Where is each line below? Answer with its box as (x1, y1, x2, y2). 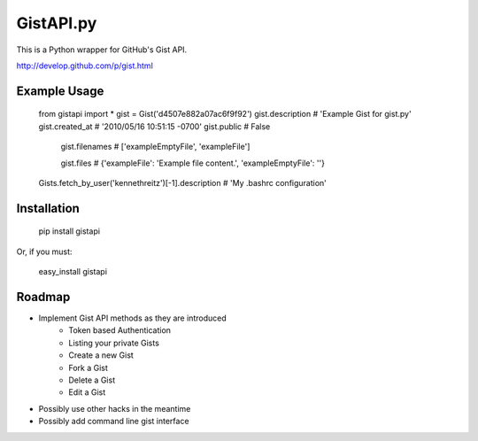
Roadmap (16, 289, 71, 305)
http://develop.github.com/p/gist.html (16, 60, 154, 71)
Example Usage (16, 83, 104, 98)
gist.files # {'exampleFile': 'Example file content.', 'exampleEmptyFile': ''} (60, 158, 325, 168)
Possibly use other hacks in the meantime (38, 403, 191, 414)
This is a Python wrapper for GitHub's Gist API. (16, 44, 188, 55)
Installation (16, 200, 80, 216)
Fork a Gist (68, 362, 108, 373)
